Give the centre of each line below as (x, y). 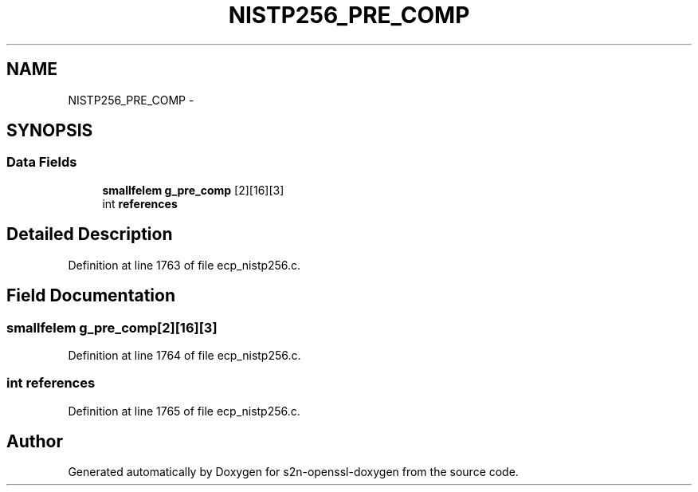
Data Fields (42, 162)
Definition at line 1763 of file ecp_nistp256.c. (184, 265)
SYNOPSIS (50, 131)
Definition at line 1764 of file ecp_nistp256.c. (184, 355)
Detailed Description (90, 234)
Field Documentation (91, 296)
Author (35, 442)
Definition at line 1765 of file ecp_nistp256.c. (184, 411)
